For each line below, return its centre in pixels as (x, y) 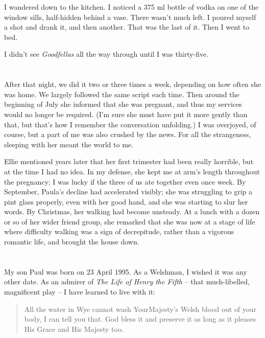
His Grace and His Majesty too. (74, 329)
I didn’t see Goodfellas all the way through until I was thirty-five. (106, 54)
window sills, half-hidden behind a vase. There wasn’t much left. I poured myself (130, 17)
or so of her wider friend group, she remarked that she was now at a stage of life (130, 221)
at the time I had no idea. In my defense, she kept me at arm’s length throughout (132, 171)
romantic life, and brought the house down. (72, 242)
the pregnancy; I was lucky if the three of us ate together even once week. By (125, 181)
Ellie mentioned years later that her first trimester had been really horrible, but (129, 161)
